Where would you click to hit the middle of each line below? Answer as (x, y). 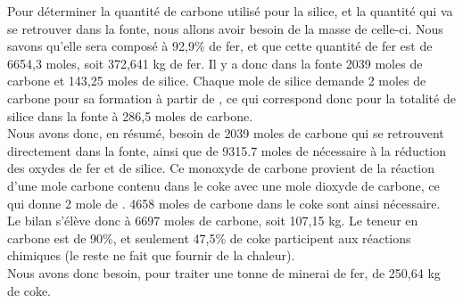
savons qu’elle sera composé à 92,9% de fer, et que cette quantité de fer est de (220, 46)
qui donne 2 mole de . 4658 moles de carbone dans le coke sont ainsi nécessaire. (224, 203)
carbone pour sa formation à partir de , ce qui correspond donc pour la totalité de (231, 98)
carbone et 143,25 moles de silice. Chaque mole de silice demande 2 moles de (217, 81)
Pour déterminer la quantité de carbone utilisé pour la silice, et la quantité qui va (230, 11)
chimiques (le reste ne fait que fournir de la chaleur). (151, 255)
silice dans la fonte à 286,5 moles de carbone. (130, 115)
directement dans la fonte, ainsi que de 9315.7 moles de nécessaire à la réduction (227, 150)
